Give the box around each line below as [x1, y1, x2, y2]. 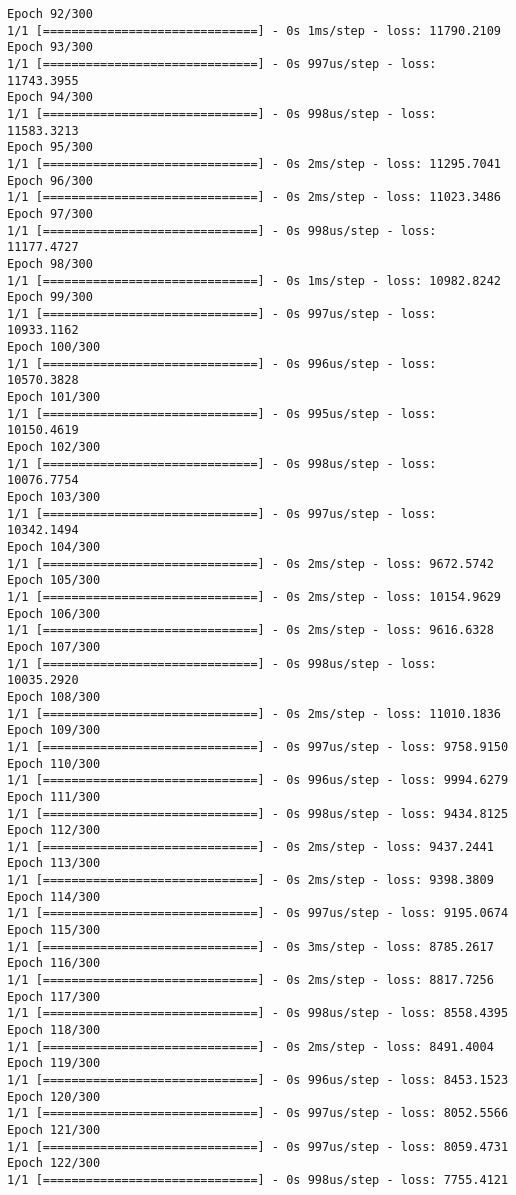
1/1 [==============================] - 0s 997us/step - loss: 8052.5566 [7, 1106, 509, 1121]
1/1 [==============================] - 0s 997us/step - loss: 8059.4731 [7, 1139, 509, 1154]
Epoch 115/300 [7, 923, 101, 938]
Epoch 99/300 [7, 290, 93, 305]
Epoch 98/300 [7, 256, 93, 271]
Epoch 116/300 [7, 956, 101, 971]
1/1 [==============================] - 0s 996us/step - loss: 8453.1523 [7, 1073, 509, 1087]
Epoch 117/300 [7, 989, 101, 1004]
